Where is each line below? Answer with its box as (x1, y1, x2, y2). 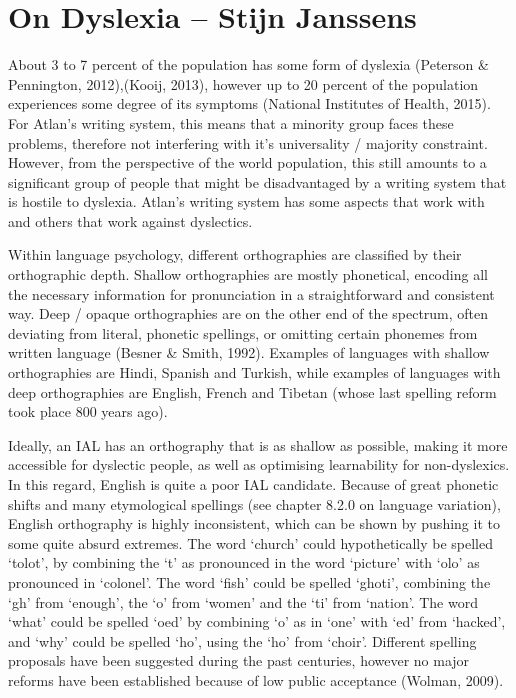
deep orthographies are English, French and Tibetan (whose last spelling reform (8, 381, 497, 402)
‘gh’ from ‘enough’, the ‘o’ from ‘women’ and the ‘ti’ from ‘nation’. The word (8, 591, 478, 612)
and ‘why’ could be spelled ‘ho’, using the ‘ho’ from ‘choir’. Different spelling (8, 630, 477, 651)
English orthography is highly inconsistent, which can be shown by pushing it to (8, 513, 500, 534)
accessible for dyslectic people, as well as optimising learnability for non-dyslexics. (8, 454, 510, 475)
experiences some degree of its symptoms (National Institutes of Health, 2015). (8, 93, 491, 114)
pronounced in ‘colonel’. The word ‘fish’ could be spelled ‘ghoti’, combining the (8, 571, 491, 592)
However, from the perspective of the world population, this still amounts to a (8, 152, 487, 173)
